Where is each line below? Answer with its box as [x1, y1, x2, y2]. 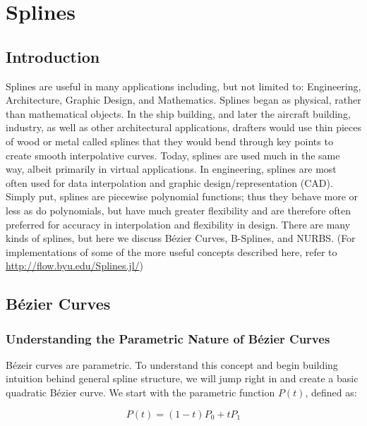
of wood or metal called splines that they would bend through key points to [6, 133, 333, 148]
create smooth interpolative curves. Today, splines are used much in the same [6, 147, 340, 162]
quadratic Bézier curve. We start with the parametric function [6, 385, 275, 400]
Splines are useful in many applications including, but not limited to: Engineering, [6, 78, 361, 93]
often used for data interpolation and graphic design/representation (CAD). [6, 175, 333, 190]
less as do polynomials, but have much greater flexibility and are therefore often [6, 202, 351, 217]
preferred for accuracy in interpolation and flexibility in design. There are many [6, 217, 351, 231]
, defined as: [305, 385, 357, 400]
